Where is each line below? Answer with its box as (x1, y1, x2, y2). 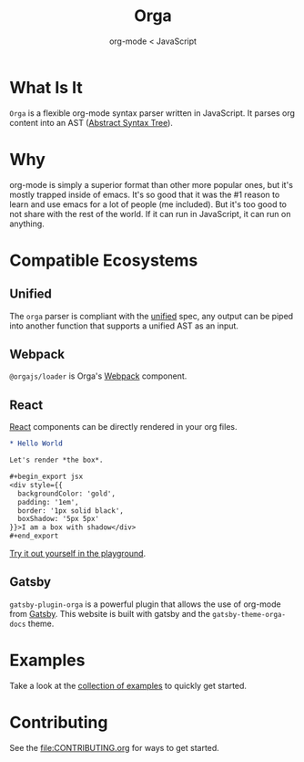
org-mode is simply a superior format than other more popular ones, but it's (9, 179, 294, 190)
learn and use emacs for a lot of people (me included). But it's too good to (9, 198, 287, 210)
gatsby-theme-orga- (212, 610, 287, 619)
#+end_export (9, 531, 59, 541)
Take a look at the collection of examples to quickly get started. (9, 680, 248, 691)
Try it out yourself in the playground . (9, 548, 147, 558)
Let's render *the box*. (9, 455, 104, 465)
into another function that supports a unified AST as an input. (9, 320, 239, 331)
